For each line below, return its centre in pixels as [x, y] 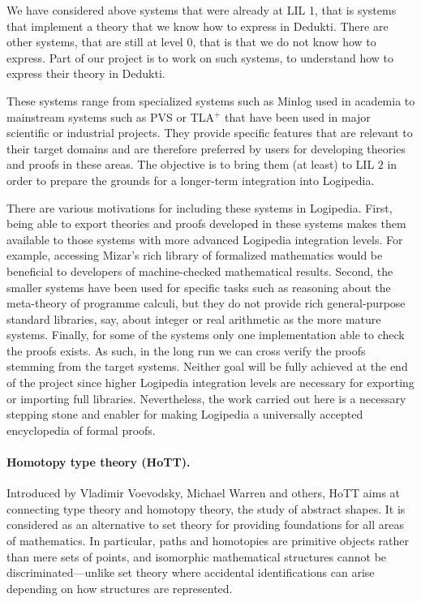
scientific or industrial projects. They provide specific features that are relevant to [210, 133]
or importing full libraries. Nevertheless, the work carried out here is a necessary [206, 398]
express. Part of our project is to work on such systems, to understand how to [200, 57]
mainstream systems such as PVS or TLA [110, 116]
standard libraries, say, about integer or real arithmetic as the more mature [194, 318]
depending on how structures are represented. [120, 588]
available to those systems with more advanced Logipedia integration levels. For [205, 239]
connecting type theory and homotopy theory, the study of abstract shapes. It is [206, 508]
